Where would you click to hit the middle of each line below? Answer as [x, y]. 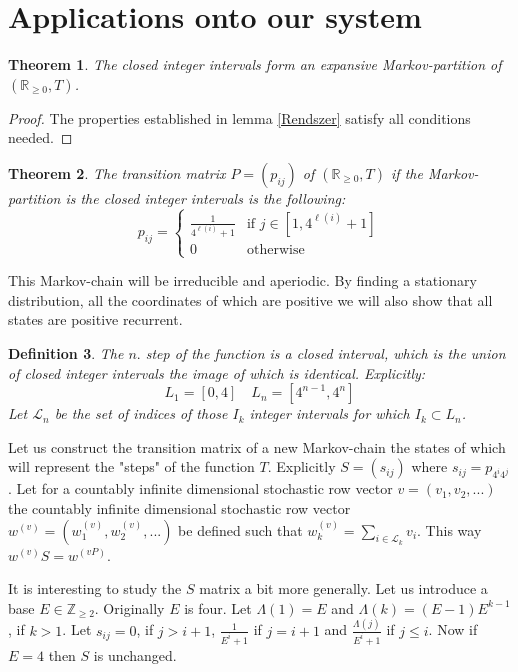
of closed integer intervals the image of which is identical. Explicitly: [217, 372]
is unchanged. [135, 654]
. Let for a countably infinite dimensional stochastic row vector [200, 488]
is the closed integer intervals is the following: [205, 197]
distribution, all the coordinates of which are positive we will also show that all [250, 299]
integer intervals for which [329, 413]
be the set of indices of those [141, 413]
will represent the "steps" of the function [131, 466]
